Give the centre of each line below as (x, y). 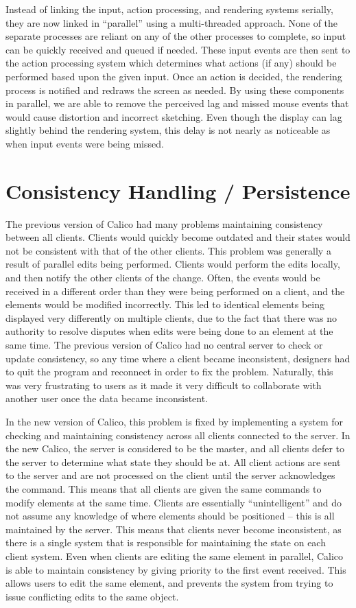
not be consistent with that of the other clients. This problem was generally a (168, 250)
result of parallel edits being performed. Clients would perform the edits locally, (173, 264)
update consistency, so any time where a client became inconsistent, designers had (178, 358)
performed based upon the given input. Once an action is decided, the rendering (174, 76)
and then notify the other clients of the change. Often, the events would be (163, 278)
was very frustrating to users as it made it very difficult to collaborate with (164, 385)
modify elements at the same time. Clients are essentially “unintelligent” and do (174, 502)
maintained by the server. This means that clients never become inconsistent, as (174, 529)
